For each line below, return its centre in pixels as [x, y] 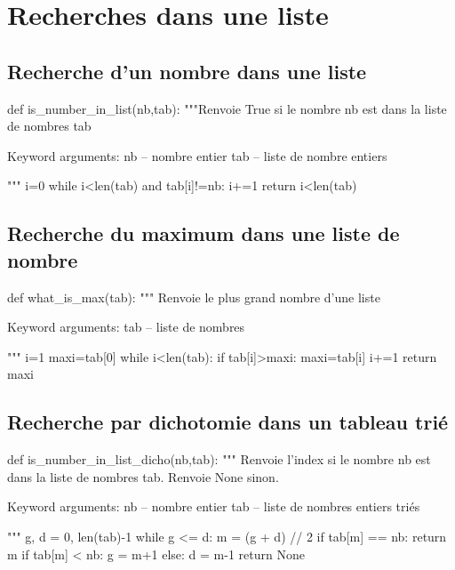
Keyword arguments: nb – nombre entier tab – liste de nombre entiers [197, 155]
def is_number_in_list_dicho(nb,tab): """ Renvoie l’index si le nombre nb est [219, 459]
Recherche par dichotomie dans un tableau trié [228, 422]
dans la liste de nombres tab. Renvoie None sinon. [143, 476]
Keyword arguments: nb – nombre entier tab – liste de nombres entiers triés [214, 506]
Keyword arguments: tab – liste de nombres [126, 327]
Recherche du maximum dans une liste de [204, 233]
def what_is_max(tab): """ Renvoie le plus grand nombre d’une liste [194, 297]
